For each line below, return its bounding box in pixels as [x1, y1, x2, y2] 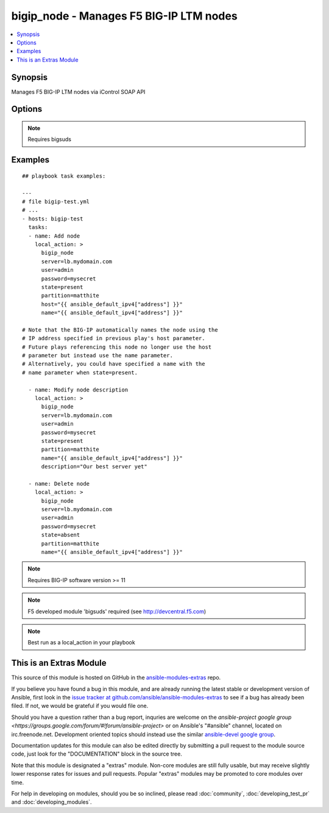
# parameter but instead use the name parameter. [22, 352, 174, 359]
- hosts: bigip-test [22, 215, 83, 222]
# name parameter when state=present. [22, 369, 138, 376]
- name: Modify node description [28, 386, 129, 393]
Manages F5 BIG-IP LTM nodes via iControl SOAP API [11, 88, 146, 95]
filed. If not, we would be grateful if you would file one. [11, 702, 149, 710]
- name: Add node [28, 232, 80, 239]
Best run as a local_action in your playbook [27, 639, 135, 646]
